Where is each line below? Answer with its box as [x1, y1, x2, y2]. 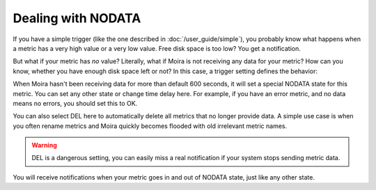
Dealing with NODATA [13, 10, 141, 26]
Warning [31, 141, 57, 150]
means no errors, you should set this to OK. [13, 99, 138, 107]
